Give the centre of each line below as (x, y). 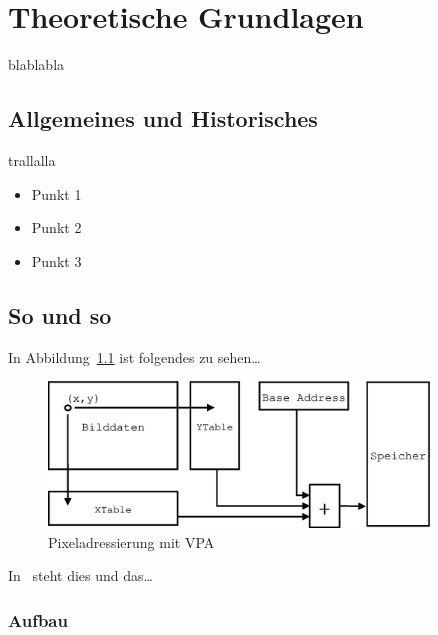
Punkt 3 (56, 260)
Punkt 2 (56, 227)
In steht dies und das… (80, 575)
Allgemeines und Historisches (163, 118)
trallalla (32, 159)
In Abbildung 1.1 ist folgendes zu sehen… (134, 356)
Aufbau (38, 619)
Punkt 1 (56, 193)
